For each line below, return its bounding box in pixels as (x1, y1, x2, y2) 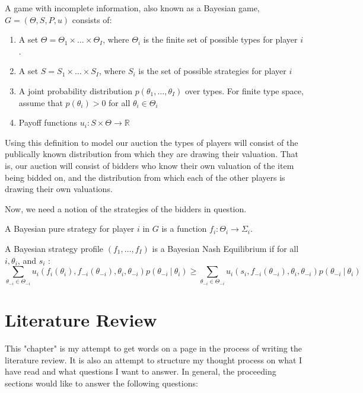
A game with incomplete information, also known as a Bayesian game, (5, 2, 260, 14)
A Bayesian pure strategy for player (5, 222, 135, 235)
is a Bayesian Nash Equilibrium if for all (152, 242, 299, 254)
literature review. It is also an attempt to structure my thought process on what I (5, 353, 302, 366)
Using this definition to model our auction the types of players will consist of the (5, 136, 298, 148)
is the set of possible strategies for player (138, 65, 286, 77)
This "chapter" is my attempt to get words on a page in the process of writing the (5, 342, 302, 354)
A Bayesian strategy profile (5, 242, 104, 254)
